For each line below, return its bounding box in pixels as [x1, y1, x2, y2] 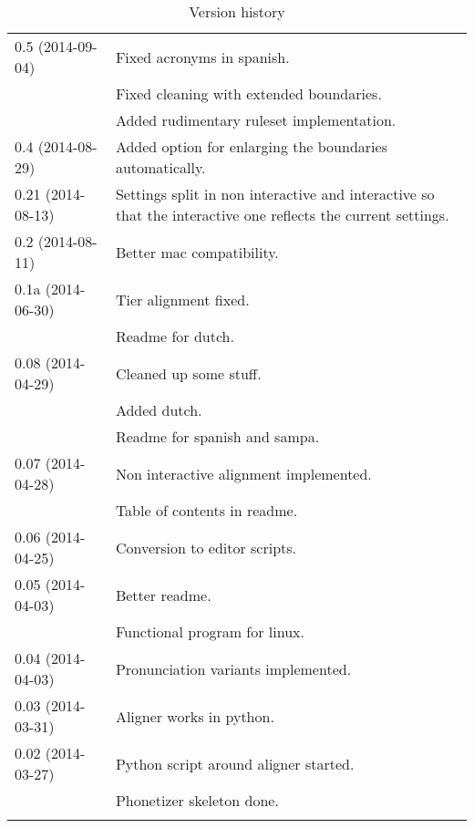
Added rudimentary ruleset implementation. [115, 109, 397, 130]
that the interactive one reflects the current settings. [115, 204, 449, 225]
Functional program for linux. [115, 621, 304, 642]
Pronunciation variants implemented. [115, 657, 352, 679]
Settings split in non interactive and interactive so [115, 183, 435, 204]
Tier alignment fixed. [115, 288, 250, 310]
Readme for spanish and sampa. [115, 426, 320, 447]
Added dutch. [115, 399, 202, 420]
